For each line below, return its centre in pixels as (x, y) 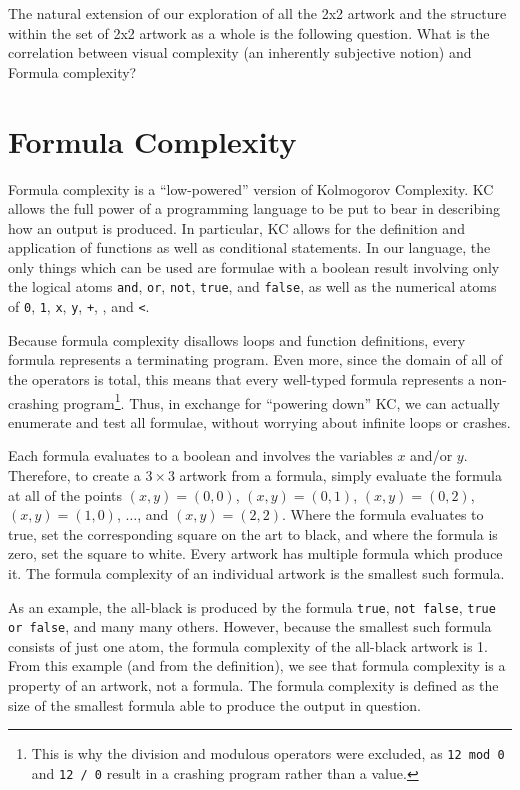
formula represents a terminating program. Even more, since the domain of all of (255, 359)
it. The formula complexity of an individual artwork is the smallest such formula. (256, 572)
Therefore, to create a (74, 475)
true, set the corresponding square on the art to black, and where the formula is (253, 533)
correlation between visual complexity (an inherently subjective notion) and (240, 52)
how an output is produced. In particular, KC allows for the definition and (236, 227)
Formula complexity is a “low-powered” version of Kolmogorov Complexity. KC (251, 188)
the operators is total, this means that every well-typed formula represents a (241, 378)
